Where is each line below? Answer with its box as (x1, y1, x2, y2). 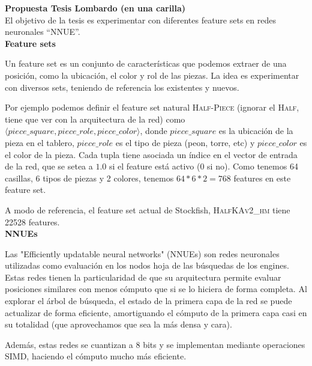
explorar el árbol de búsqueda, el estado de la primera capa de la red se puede (5, 294, 292, 307)
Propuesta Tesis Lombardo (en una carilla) (5, 2, 186, 14)
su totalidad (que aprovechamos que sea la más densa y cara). (5, 318, 232, 331)
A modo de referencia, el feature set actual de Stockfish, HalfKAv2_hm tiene (5, 203, 290, 216)
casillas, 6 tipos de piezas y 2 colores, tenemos (5, 171, 174, 184)
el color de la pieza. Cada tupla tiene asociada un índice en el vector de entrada (5, 148, 298, 160)
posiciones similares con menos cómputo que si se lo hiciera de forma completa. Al (5, 282, 307, 295)
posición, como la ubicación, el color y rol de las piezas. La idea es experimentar (5, 69, 299, 81)
